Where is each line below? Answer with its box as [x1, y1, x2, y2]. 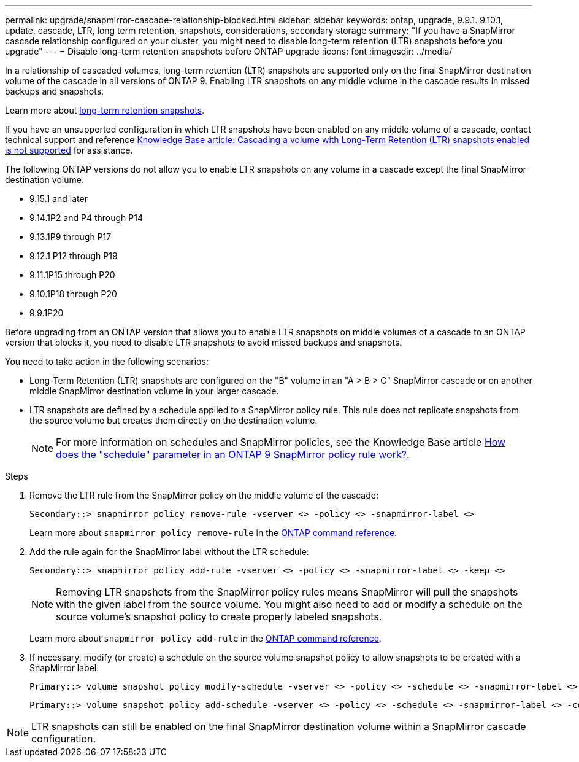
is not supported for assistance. [5, 145, 133, 155]
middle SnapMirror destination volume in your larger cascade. [29, 386, 279, 396]
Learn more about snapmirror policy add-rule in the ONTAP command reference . [29, 633, 382, 643]
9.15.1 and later [29, 193, 88, 204]
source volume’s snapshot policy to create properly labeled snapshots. [56, 610, 382, 623]
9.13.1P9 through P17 [29, 231, 112, 242]
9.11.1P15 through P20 [29, 270, 115, 280]
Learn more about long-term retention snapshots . [5, 105, 205, 115]
